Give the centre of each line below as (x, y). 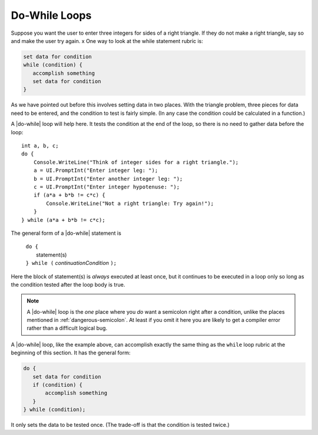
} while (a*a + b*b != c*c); (63, 220)
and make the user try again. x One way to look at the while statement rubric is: (107, 41)
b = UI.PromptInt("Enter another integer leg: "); (108, 179)
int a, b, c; (40, 146)
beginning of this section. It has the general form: (71, 353)
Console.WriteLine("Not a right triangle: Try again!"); (130, 203)
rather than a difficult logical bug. (67, 328)
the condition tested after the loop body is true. (68, 284)
